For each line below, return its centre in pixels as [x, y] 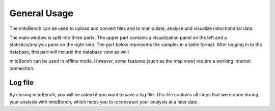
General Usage [42, 13]
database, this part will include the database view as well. [70, 52]
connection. [22, 68]
